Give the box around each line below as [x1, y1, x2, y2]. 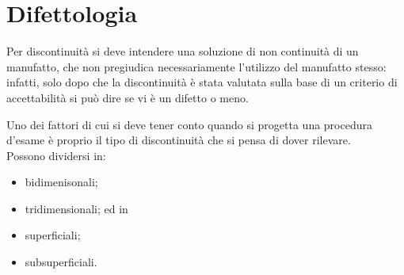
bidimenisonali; [25, 174, 98, 190]
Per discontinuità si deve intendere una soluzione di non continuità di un [6, 43, 359, 59]
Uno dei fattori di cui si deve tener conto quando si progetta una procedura [6, 116, 372, 132]
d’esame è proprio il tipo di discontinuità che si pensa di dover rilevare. [6, 132, 351, 148]
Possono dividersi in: [6, 147, 106, 163]
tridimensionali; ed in [25, 200, 128, 216]
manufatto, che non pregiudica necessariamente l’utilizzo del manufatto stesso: [6, 58, 387, 74]
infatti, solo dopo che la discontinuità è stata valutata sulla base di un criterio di [6, 74, 398, 90]
